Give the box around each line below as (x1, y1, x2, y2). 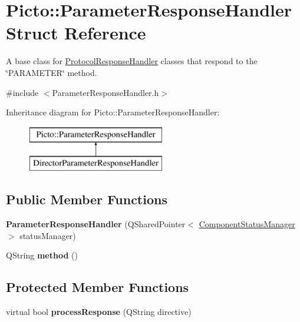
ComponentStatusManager (199, 218, 295, 230)
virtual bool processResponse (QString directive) (6, 306, 192, 318)
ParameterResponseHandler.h (52, 86, 159, 98)
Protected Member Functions (6, 278, 189, 296)
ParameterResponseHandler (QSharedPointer (6, 218, 186, 230)
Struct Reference (6, 21, 146, 45)
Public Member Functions (6, 190, 167, 208)
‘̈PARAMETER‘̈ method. (6, 66, 97, 78)
